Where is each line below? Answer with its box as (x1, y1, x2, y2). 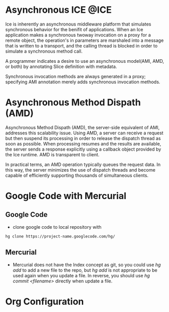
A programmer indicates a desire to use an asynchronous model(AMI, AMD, (5, 58, 164, 64)
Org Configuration (5, 296, 84, 307)
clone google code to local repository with (12, 224, 102, 230)
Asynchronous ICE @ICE (5, 4, 112, 16)
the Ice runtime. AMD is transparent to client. (5, 151, 100, 157)
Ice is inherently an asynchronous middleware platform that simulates (5, 21, 152, 27)
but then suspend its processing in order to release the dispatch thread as (5, 135, 161, 141)
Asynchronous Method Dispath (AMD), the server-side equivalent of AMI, (5, 124, 160, 130)
